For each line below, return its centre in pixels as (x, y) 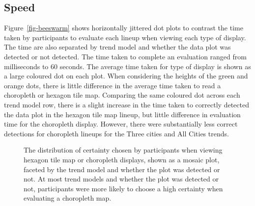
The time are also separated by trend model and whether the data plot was (117, 47)
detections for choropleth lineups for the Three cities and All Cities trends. (116, 133)
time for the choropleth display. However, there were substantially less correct (121, 124)
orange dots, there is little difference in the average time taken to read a (113, 85)
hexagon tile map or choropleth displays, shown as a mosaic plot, (122, 159)
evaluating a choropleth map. (68, 198)
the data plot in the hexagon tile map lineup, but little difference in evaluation (122, 114)
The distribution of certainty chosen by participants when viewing (123, 150)
